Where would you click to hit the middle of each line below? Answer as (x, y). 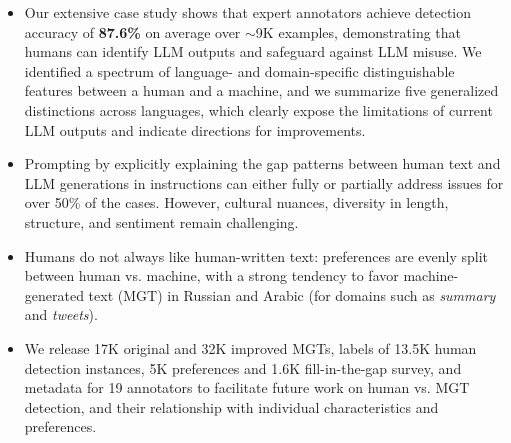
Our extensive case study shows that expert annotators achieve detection (248, 12)
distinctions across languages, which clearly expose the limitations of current (258, 109)
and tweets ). (61, 314)
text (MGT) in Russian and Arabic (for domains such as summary (292, 294)
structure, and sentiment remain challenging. (161, 221)
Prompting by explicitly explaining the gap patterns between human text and (262, 163)
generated (54, 294)
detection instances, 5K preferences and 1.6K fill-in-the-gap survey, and (243, 367)
